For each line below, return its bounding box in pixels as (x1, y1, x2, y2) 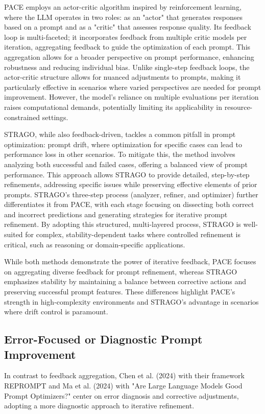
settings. (42, 111, 68, 122)
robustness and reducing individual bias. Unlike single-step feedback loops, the (4, 61, 250, 72)
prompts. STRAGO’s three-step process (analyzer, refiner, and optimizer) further (4, 189, 258, 199)
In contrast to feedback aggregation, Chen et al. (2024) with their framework (4, 370, 245, 381)
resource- (224, 101, 253, 112)
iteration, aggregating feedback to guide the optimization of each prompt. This (4, 41, 251, 52)
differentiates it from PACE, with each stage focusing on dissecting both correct (4, 199, 254, 210)
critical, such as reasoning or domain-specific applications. (4, 239, 185, 249)
